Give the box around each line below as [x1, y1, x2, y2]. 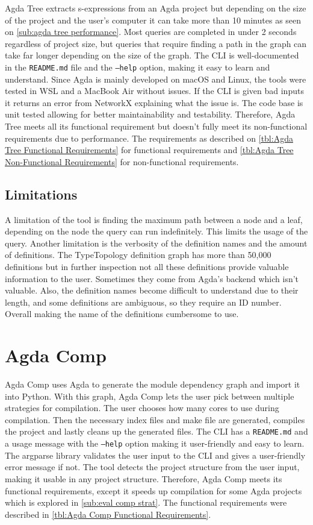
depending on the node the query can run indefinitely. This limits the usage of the [5, 225, 308, 237]
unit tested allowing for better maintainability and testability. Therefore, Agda [5, 108, 296, 121]
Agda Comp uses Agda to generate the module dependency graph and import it [5, 378, 300, 391]
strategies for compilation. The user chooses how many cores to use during [5, 401, 279, 414]
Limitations [5, 184, 78, 203]
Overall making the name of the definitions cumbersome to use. [5, 307, 239, 320]
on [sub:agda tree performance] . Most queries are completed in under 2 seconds [5, 25, 297, 38]
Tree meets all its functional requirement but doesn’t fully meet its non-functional [5, 120, 308, 132]
